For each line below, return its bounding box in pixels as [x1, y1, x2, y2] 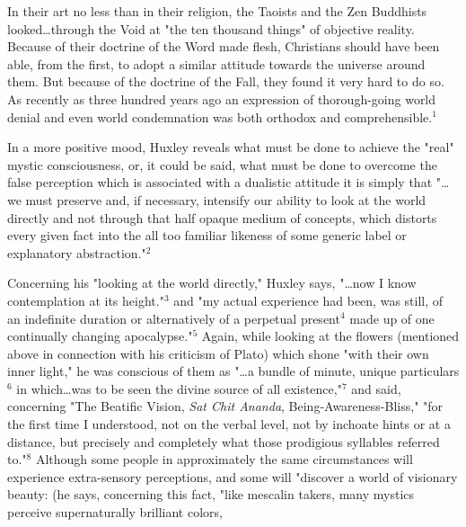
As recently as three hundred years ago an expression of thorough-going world [7, 89, 436, 108]
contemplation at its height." [7, 290, 164, 309]
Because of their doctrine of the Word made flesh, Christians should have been [7, 37, 440, 56]
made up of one [349, 308, 435, 327]
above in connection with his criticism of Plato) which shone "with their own [7, 344, 429, 362]
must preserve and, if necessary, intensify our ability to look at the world [25, 190, 426, 209]
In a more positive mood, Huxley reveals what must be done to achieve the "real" [7, 138, 454, 156]
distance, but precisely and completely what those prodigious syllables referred [7, 432, 440, 451]
